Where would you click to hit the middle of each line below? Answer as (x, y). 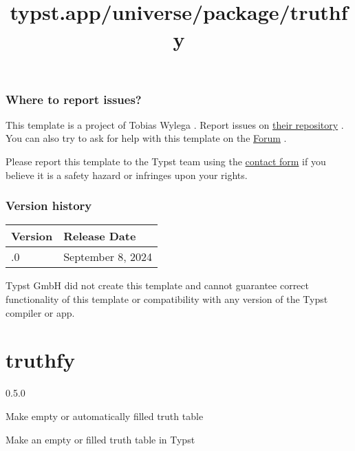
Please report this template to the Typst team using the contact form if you (166, 161)
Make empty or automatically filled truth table (105, 416)
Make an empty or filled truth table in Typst (100, 439)
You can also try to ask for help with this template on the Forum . (146, 138)
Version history (49, 206)
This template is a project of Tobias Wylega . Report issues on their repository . (175, 124)
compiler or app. (40, 312)
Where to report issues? (74, 99)
